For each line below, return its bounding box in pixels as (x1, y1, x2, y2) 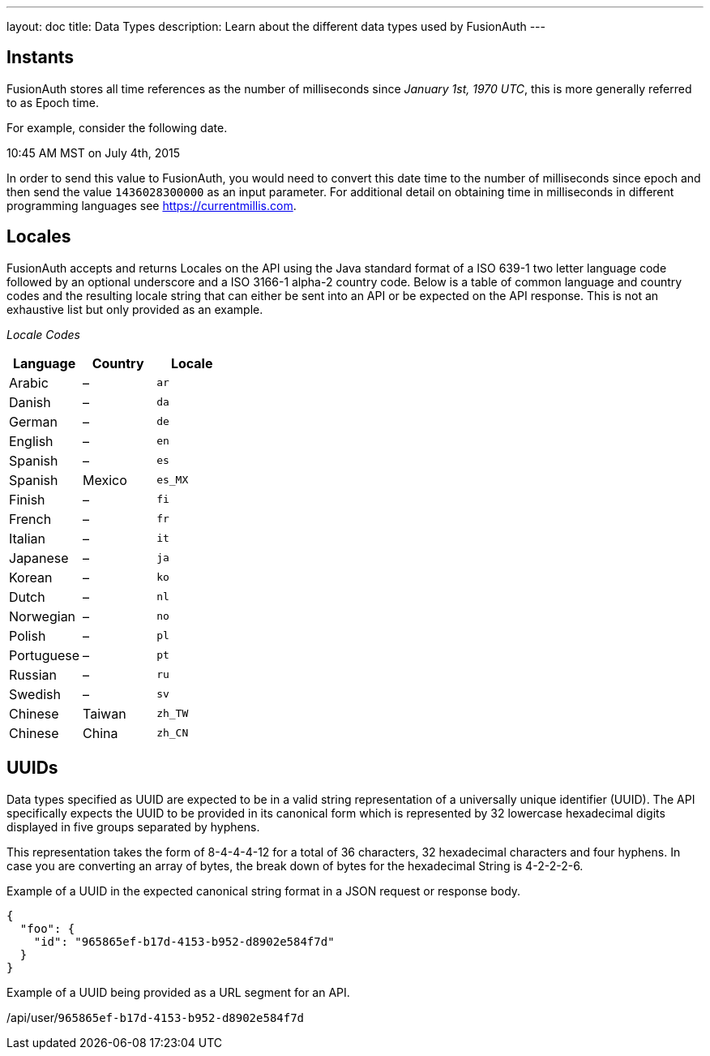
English (9, 432, 53, 449)
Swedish (9, 685, 61, 702)
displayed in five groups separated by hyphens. (6, 819, 260, 834)
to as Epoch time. (6, 95, 99, 109)
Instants (6, 47, 75, 68)
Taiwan (83, 705, 126, 722)
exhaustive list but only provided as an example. (6, 302, 263, 316)
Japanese (9, 549, 69, 566)
